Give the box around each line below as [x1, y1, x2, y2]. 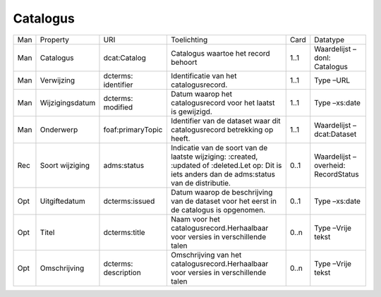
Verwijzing [40, 75, 75, 85]
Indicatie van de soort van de [170, 143, 268, 152]
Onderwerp [40, 124, 78, 134]
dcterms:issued [103, 196, 155, 206]
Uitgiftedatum [40, 196, 85, 206]
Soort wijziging [40, 160, 90, 170]
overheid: [314, 160, 346, 170]
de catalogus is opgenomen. [170, 205, 266, 214]
